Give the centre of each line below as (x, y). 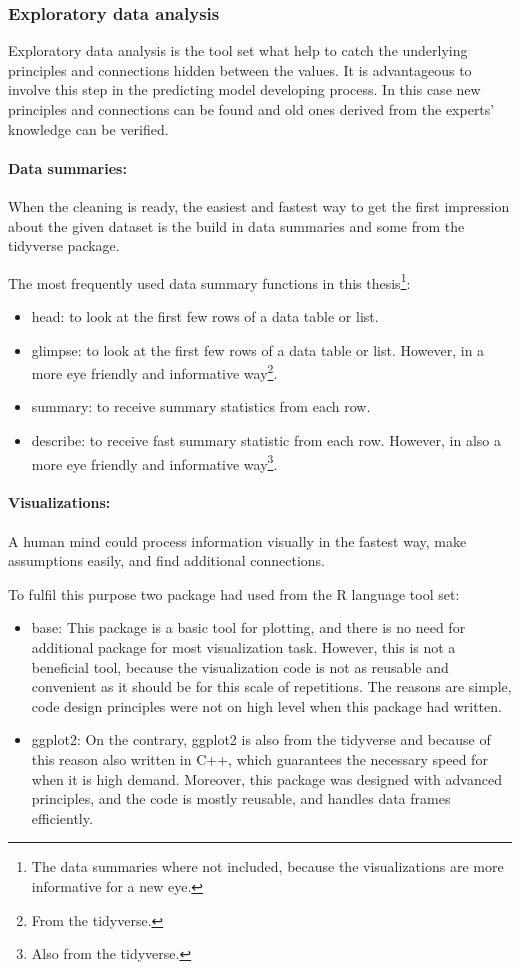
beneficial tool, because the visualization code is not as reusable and (240, 666)
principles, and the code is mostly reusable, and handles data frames (241, 798)
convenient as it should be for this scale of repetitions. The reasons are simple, (271, 686)
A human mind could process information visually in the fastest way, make (237, 540)
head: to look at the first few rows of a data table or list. (205, 316)
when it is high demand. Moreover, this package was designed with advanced (266, 778)
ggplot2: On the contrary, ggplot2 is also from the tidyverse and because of (261, 739)
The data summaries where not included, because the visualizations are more (267, 866)
